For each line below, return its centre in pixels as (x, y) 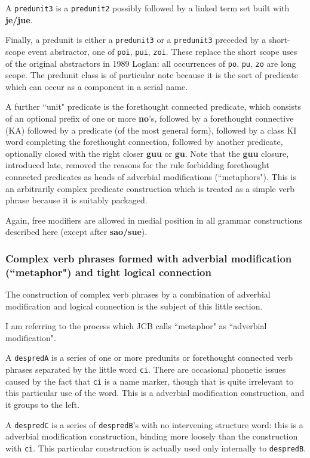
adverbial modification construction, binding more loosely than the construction (152, 436)
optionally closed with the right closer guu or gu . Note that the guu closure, (147, 153)
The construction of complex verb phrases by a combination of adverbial (138, 294)
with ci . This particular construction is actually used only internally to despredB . (156, 448)
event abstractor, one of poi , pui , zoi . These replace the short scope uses (162, 51)
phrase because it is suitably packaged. (76, 200)
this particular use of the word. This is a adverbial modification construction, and (155, 393)
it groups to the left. (43, 405)
